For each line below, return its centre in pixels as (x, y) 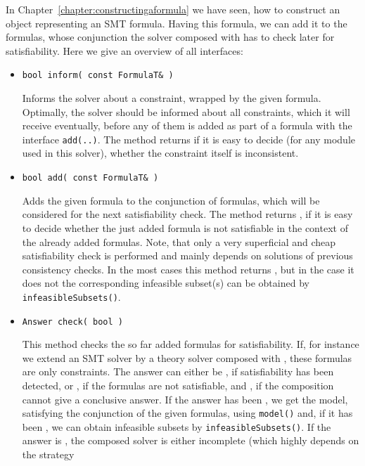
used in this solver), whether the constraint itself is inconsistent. (160, 153)
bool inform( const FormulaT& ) (98, 76)
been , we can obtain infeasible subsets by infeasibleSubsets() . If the (177, 426)
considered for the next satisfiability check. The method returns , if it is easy (187, 214)
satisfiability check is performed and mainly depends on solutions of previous (187, 255)
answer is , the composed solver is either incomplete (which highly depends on (191, 440)
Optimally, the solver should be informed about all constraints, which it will (186, 111)
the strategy (48, 454)
